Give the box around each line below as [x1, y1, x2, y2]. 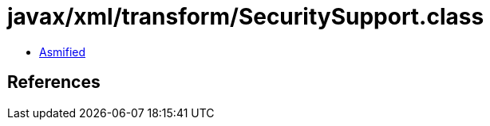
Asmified [39, 44, 86, 59]
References [7, 72, 101, 93]
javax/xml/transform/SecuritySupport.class [7, 3, 484, 30]
